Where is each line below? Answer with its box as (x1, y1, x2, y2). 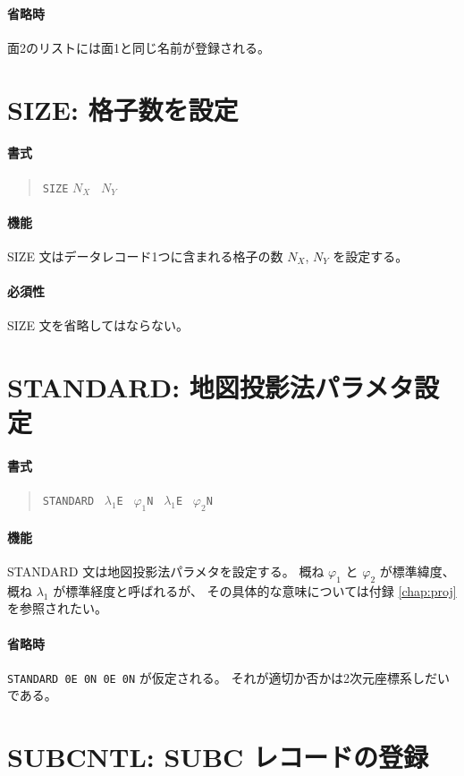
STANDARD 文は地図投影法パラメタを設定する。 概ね (7, 561, 325, 580)
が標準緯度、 (379, 561, 455, 580)
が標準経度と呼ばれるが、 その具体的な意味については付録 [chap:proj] (53, 581, 457, 600)
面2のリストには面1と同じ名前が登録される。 (7, 38, 270, 56)
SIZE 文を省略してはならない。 (7, 316, 189, 335)
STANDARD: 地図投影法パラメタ (7, 369, 414, 405)
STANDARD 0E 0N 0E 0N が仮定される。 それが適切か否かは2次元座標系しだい (7, 668, 450, 686)
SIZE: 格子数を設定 (7, 90, 239, 127)
